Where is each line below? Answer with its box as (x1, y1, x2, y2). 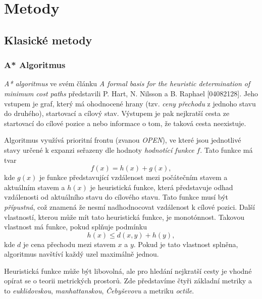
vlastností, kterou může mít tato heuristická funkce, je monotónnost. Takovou (4, 211, 244, 222)
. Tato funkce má (200, 144, 253, 155)
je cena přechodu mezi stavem (23, 238, 116, 249)
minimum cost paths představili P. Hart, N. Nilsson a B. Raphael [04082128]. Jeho (4, 88, 258, 98)
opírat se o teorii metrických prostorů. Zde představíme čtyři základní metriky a (4, 275, 252, 286)
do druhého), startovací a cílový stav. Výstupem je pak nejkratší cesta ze (4, 108, 230, 118)
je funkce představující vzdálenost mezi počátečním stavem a (39, 172, 228, 183)
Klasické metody (4, 32, 92, 47)
